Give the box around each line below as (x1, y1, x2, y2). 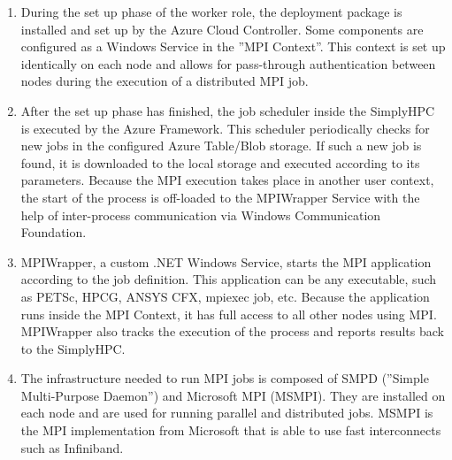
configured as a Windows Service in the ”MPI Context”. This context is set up (20, 37, 446, 56)
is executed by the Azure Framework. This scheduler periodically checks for (20, 119, 430, 137)
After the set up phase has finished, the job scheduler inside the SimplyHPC (20, 101, 435, 119)
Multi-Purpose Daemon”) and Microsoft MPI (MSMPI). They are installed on (20, 386, 446, 404)
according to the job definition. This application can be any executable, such (20, 270, 437, 288)
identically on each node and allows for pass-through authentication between (20, 54, 436, 73)
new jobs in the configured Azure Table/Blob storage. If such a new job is (20, 136, 422, 155)
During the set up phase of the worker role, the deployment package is (20, 3, 402, 20)
